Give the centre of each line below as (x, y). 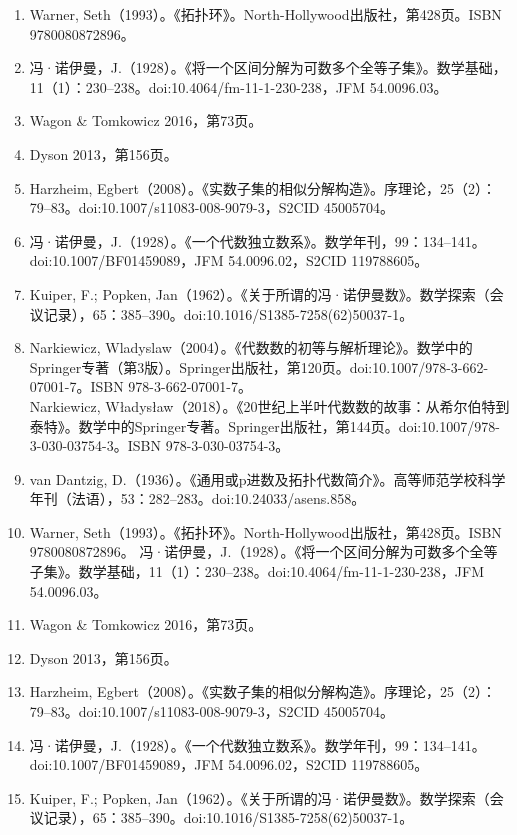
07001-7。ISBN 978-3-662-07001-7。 (141, 386)
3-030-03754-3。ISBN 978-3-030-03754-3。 (159, 445)
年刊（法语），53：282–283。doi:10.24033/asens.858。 (197, 498)
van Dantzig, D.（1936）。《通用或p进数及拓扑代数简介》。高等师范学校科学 (267, 478)
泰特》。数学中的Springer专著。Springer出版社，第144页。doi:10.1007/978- (264, 425)
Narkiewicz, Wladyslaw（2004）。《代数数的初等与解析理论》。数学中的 (251, 347)
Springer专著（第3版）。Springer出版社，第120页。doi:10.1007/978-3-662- (259, 366)
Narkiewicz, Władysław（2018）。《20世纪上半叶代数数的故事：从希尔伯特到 (269, 405)
